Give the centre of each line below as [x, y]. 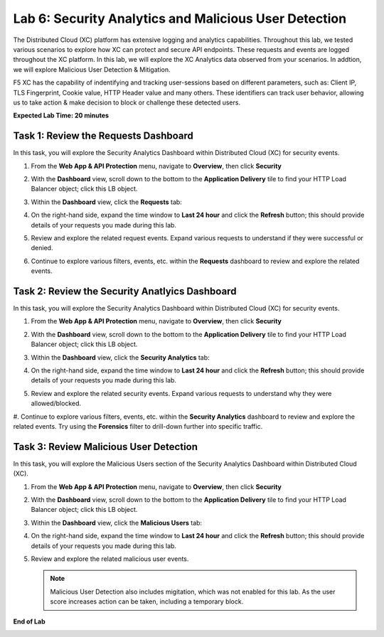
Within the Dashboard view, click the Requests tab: [107, 202]
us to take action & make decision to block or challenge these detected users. [127, 102]
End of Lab [29, 621]
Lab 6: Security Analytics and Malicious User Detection [180, 18]
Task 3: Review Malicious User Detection [106, 447]
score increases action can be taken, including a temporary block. [147, 601]
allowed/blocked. [56, 403]
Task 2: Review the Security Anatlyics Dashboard [125, 291]
